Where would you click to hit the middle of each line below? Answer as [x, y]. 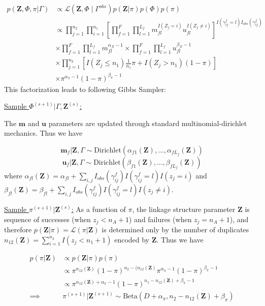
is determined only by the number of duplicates [175, 229]
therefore [18, 229]
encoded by [132, 239]
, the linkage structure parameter [184, 209]
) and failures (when [160, 219]
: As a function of [98, 209]
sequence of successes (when [47, 219]
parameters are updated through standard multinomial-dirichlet [148, 123]
